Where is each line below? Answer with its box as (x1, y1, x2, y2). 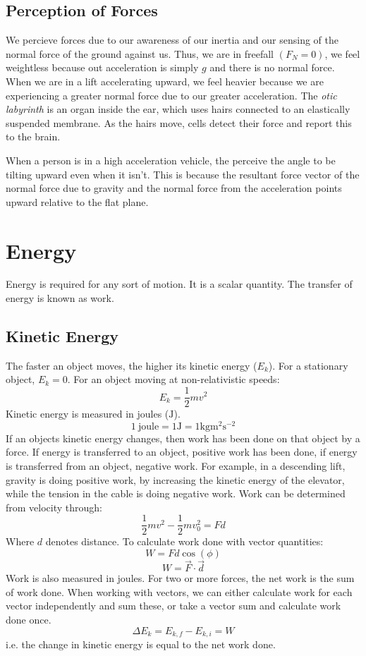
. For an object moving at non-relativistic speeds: (67, 372, 280, 387)
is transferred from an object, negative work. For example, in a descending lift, (6, 458, 346, 473)
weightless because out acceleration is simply (6, 60, 199, 75)
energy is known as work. (6, 291, 114, 305)
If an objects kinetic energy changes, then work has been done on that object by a (6, 430, 360, 445)
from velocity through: (6, 499, 102, 514)
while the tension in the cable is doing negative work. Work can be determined (6, 486, 346, 501)
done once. (6, 612, 51, 626)
